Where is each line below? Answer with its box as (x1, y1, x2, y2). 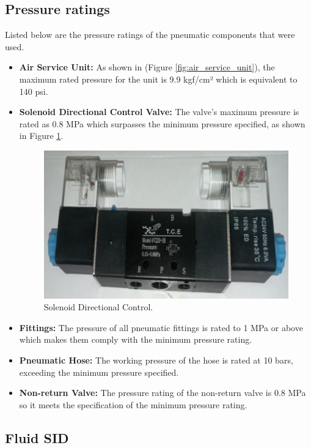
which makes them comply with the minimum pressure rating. (19, 333, 252, 346)
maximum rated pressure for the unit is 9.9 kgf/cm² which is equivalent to (19, 72, 298, 85)
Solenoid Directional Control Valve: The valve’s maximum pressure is (19, 105, 299, 118)
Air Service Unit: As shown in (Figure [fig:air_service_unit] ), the (19, 61, 275, 73)
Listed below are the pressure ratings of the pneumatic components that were (5, 28, 295, 41)
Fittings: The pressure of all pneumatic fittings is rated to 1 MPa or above (19, 321, 303, 334)
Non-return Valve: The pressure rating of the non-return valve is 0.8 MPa (19, 386, 306, 399)
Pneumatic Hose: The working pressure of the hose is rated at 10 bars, (19, 354, 293, 367)
